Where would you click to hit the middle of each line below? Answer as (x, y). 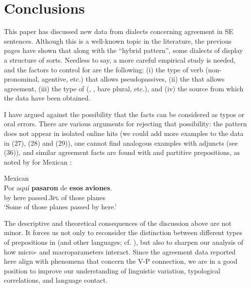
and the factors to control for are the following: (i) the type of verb (104, 69)
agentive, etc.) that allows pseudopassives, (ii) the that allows (133, 79)
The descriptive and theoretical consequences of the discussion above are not (118, 223)
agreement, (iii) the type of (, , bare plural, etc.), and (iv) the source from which (124, 88)
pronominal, (22, 79)
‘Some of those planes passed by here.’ (60, 207)
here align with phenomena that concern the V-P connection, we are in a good (121, 261)
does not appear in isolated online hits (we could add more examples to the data (124, 133)
